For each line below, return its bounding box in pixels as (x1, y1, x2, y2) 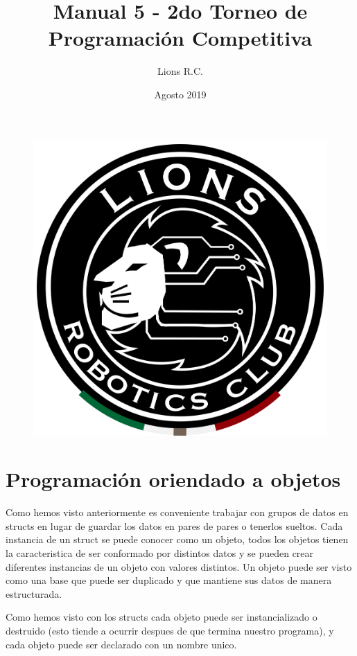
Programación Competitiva (48, 24, 313, 52)
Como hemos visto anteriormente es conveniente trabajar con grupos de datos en (6, 505, 349, 520)
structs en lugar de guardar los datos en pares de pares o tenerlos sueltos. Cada (6, 518, 343, 533)
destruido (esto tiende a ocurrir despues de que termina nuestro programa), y (6, 623, 334, 638)
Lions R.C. (157, 64, 203, 78)
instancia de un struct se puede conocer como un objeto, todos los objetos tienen (6, 532, 349, 547)
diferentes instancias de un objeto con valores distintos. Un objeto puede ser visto (6, 559, 352, 574)
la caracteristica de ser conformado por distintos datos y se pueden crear (6, 546, 314, 560)
